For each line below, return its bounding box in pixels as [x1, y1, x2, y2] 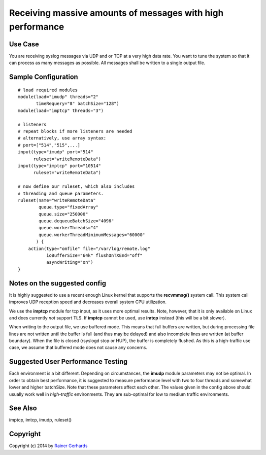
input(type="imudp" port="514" [18, 149, 94, 155]
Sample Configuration [9, 73, 78, 81]
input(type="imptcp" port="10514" [18, 163, 101, 169]
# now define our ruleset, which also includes [18, 184, 135, 189]
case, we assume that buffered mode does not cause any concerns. [9, 345, 147, 350]
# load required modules [18, 87, 78, 93]
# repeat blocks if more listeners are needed [18, 129, 133, 134]
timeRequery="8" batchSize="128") [36, 101, 119, 106]
